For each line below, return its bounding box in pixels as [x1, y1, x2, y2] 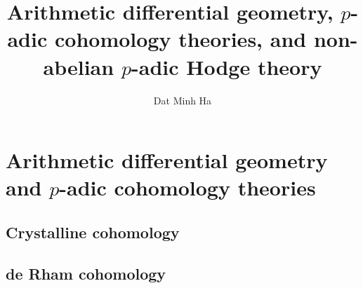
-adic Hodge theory [131, 52, 322, 81]
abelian [43, 52, 114, 81]
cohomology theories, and [54, 25, 307, 53]
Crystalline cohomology [6, 221, 180, 242]
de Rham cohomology [6, 262, 166, 284]
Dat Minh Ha [153, 92, 212, 107]
